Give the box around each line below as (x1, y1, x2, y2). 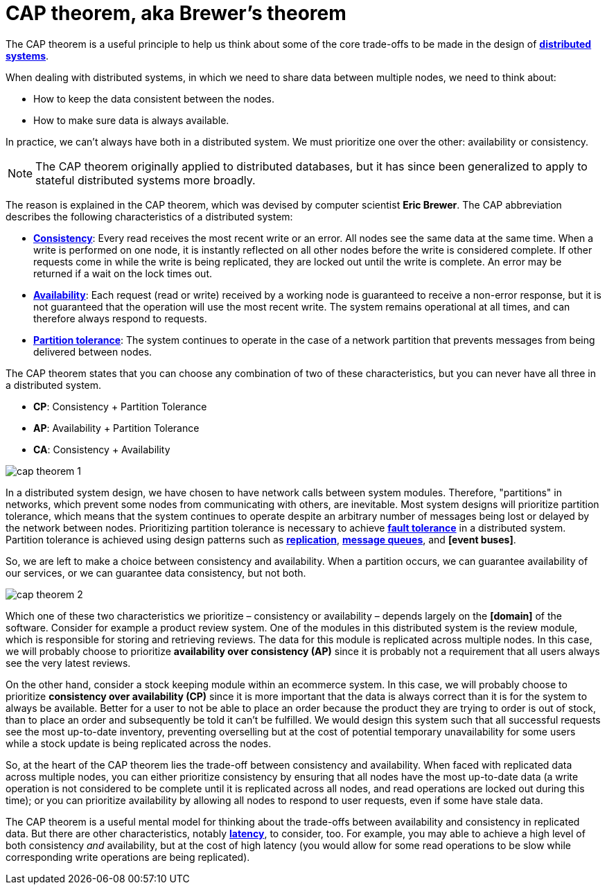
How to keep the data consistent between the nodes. (33, 92, 275, 105)
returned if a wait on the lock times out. (33, 267, 213, 279)
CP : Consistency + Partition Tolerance (33, 400, 207, 412)
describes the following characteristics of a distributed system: (6, 210, 293, 222)
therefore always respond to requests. (33, 312, 207, 324)
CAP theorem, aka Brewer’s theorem (6, 1, 346, 25)
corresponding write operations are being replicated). (6, 850, 250, 863)
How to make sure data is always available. (33, 114, 229, 126)
